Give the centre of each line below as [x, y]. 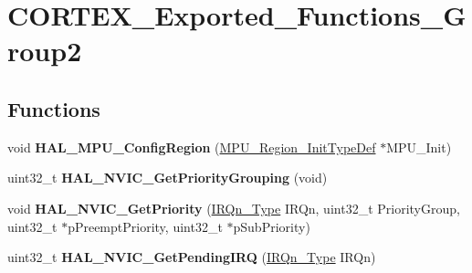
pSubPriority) [272, 226]
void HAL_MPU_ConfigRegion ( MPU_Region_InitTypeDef [192, 147]
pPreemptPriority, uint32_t [145, 226]
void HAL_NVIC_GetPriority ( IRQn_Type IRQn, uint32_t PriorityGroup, [234, 208]
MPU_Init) [419, 147]
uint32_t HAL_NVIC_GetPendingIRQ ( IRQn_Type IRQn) [192, 257]
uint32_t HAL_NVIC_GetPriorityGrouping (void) [168, 178]
